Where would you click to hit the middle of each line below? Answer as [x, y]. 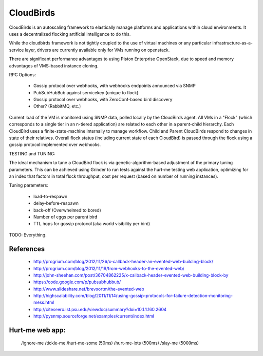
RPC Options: [22, 74]
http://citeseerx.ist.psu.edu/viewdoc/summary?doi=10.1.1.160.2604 [100, 309]
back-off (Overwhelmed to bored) [67, 210]
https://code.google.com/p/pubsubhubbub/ [77, 282]
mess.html [44, 302]
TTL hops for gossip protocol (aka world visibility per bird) [92, 224]
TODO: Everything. [28, 235]
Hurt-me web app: [37, 330]
